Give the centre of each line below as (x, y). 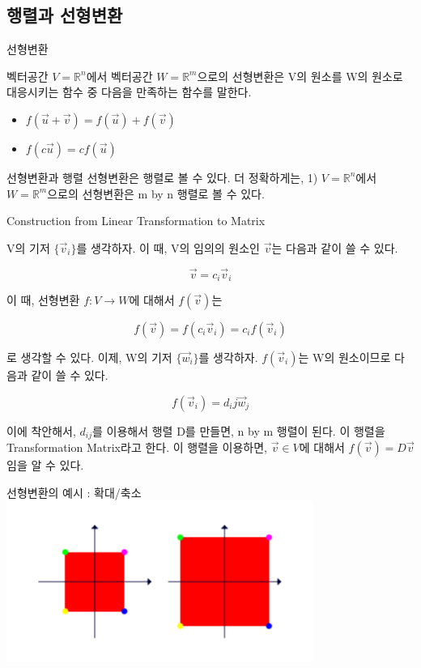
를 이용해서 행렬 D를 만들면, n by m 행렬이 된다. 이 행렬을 (239, 430)
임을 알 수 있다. (45, 465)
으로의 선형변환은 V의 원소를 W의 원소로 (300, 76)
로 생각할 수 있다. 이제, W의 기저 (89, 357)
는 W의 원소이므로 (344, 357)
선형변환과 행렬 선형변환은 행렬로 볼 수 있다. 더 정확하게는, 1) (162, 177)
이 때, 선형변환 (43, 300)
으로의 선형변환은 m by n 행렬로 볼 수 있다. (156, 193)
